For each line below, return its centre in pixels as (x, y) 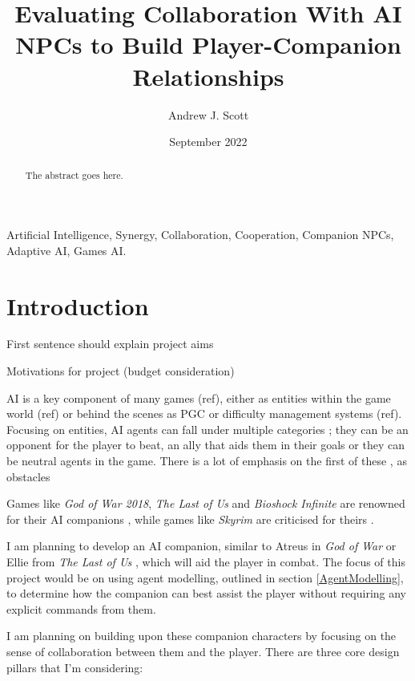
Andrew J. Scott (208, 114)
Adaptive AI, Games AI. (66, 250)
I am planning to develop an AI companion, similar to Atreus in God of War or (201, 546)
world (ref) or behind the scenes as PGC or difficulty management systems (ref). (204, 413)
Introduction (78, 305)
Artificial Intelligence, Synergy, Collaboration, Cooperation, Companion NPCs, (200, 235)
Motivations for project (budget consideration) (121, 371)
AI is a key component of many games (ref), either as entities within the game (199, 397)
